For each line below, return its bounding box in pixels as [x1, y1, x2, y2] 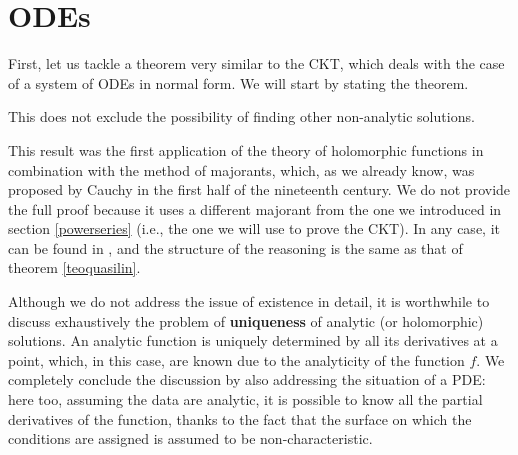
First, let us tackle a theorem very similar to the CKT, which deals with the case [8, 53, 505, 74]
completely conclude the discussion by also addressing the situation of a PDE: [8, 369, 486, 390]
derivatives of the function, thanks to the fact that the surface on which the [8, 408, 472, 429]
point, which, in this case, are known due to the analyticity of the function [8, 349, 465, 370]
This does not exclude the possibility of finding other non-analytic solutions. [8, 106, 475, 127]
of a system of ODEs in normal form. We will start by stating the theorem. [8, 72, 469, 93]
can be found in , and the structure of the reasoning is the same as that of [8, 237, 463, 258]
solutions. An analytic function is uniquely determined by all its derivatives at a [8, 330, 498, 351]
